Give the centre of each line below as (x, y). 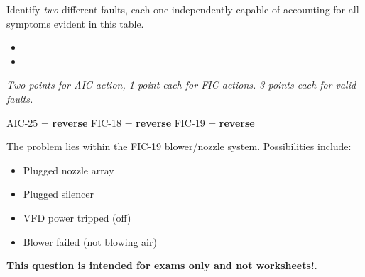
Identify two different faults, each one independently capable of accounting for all (183, 9)
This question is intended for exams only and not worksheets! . (162, 265)
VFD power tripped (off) (77, 217)
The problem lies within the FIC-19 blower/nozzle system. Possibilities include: (179, 146)
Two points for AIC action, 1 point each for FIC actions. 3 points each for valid (181, 85)
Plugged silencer (58, 194)
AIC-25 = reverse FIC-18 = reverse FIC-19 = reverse (131, 122)
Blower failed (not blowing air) (90, 241)
